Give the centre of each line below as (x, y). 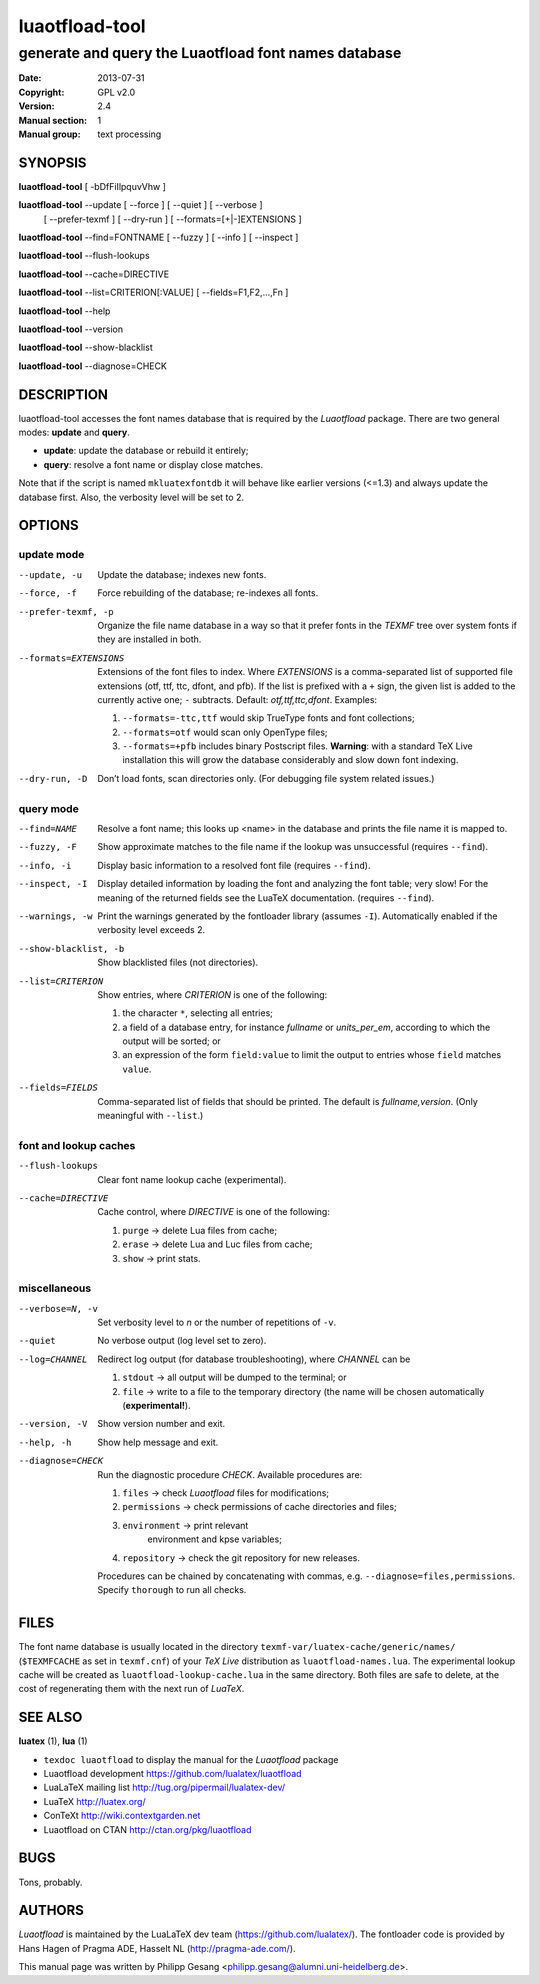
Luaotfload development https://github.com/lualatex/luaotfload (172, 1774)
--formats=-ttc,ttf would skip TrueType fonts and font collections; (268, 718)
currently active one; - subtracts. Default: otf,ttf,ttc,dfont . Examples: (237, 699)
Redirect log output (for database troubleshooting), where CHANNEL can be (254, 1359)
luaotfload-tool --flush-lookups (84, 256)
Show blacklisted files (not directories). (178, 962)
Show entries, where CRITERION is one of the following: (212, 994)
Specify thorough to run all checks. (172, 1590)
